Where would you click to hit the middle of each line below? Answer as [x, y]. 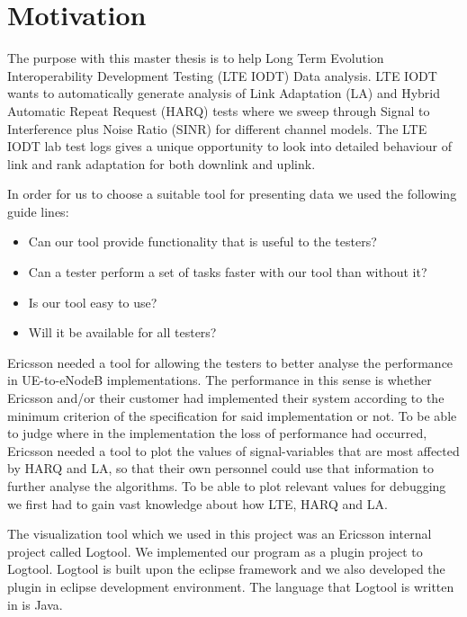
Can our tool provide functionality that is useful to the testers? [202, 241]
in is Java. [35, 604]
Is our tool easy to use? [93, 302]
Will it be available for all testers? [122, 332]
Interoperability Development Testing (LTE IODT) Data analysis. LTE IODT [222, 75]
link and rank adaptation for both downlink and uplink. [162, 163]
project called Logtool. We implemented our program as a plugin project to [215, 551]
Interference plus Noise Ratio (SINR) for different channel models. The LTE [217, 128]
